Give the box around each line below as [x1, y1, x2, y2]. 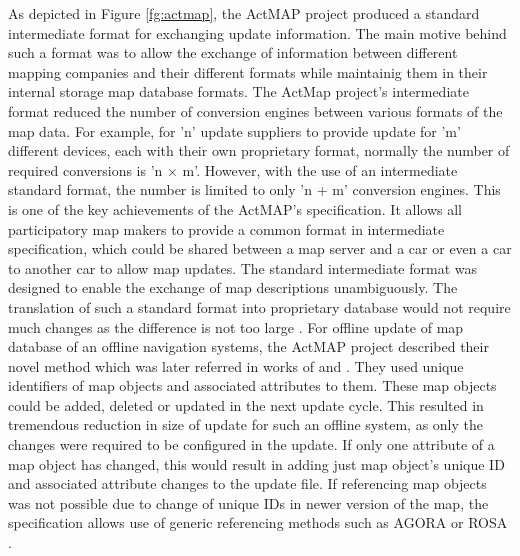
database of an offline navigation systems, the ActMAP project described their [8, 336, 489, 357]
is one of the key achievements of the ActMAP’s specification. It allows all [8, 198, 462, 219]
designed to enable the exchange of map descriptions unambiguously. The [8, 277, 458, 298]
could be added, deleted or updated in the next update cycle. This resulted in [8, 394, 484, 415]
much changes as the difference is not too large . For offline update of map [8, 316, 464, 337]
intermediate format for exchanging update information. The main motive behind [8, 22, 507, 43]
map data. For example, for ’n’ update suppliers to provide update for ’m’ [8, 120, 461, 141]
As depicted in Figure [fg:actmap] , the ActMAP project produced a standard [8, 3, 480, 23]
